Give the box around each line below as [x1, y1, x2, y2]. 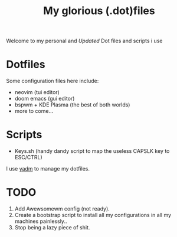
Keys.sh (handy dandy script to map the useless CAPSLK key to [14, 148, 170, 155]
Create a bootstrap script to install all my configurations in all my [14, 212, 172, 218]
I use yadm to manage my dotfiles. [6, 165, 90, 172]
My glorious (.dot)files [43, 4, 155, 18]
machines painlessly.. [14, 218, 67, 225]
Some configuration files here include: [6, 78, 99, 85]
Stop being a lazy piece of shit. [14, 224, 90, 231]
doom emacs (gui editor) [14, 95, 75, 102]
